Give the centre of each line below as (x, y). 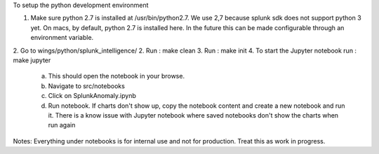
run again (62, 125)
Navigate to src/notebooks (87, 86)
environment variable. (62, 38)
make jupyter (32, 60)
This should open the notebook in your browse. (117, 76)
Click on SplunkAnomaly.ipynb (92, 96)
